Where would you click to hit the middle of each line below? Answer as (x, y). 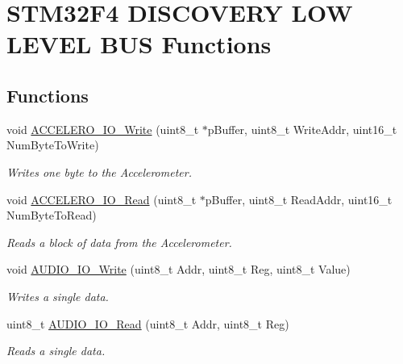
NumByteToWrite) (53, 145)
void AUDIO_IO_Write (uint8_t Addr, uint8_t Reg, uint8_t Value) (179, 269)
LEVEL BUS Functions (139, 44)
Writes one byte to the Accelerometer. (99, 172)
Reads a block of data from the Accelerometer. (119, 242)
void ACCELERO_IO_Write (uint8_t (103, 129)
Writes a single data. (58, 296)
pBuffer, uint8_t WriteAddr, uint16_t (302, 129)
